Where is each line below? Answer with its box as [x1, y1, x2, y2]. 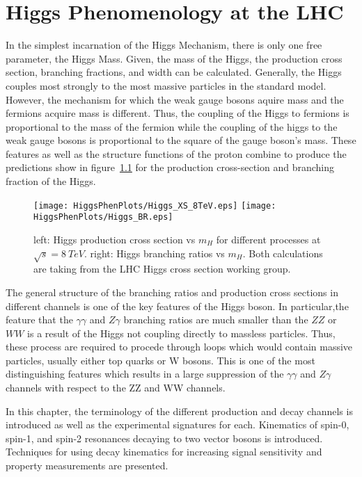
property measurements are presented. [6, 458, 168, 473]
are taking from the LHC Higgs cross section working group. [33, 261, 291, 276]
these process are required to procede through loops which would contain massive [6, 339, 353, 354]
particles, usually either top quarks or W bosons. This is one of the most [6, 353, 315, 367]
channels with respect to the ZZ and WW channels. [6, 380, 226, 395]
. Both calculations [242, 245, 323, 260]
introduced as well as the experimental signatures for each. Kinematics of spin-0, [6, 417, 349, 432]
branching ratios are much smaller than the [123, 312, 308, 327]
